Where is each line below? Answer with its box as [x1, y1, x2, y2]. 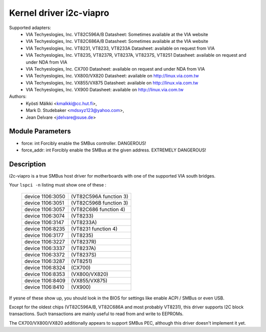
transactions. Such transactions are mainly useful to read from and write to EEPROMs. [9, 311, 184, 317]
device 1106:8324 [24, 264, 66, 271]
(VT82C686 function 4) [70, 206, 126, 213]
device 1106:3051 [24, 199, 64, 206]
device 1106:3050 [24, 193, 66, 200]
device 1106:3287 [24, 258, 65, 264]
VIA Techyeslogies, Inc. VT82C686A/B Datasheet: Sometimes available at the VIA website [26, 38, 209, 44]
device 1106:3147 [24, 219, 64, 225]
